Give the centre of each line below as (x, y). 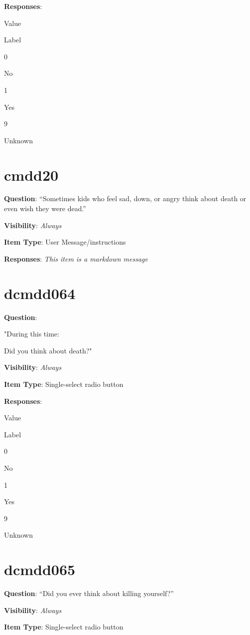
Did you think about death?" (48, 350)
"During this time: (32, 334)
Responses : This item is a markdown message (76, 258)
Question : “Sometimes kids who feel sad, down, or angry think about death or (125, 198)
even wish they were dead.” (45, 208)
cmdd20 (31, 174)
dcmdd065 (40, 569)
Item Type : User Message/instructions (65, 242)
